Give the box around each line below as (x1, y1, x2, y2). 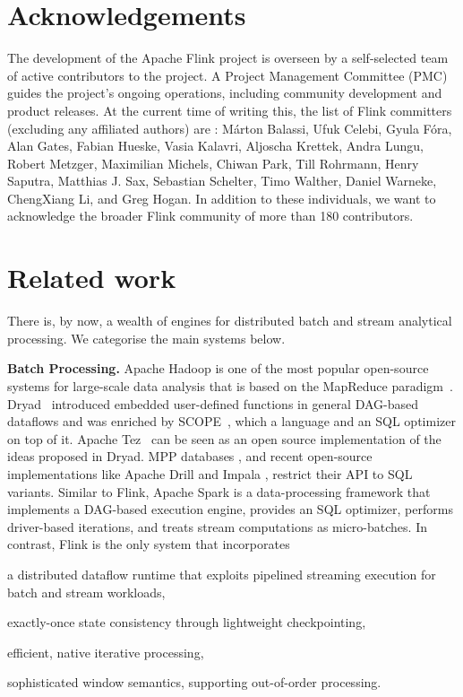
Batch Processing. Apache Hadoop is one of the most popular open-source (7, 359, 429, 378)
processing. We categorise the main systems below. (7, 328, 286, 347)
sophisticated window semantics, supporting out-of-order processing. (7, 673, 382, 692)
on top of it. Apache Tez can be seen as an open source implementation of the (7, 429, 442, 448)
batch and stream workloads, (7, 582, 166, 601)
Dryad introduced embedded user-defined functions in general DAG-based (7, 394, 419, 413)
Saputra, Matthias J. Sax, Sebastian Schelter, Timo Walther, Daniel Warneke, (7, 171, 437, 190)
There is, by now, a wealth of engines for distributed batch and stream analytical (7, 311, 452, 330)
